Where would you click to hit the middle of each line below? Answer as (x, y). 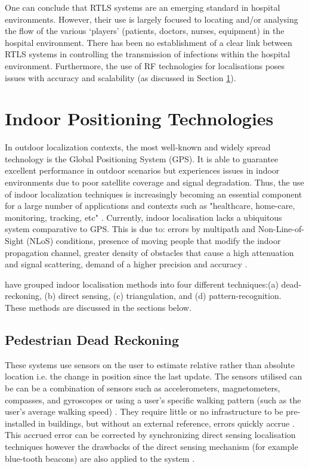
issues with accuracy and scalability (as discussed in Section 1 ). (120, 77)
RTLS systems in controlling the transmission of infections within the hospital (148, 54)
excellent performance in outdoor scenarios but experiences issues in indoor (142, 170)
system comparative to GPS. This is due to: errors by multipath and (130, 229)
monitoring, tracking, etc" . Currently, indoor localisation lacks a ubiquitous (143, 217)
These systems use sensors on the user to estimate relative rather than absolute (150, 364)
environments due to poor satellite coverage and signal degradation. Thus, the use (154, 182)
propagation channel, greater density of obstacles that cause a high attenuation (149, 252)
